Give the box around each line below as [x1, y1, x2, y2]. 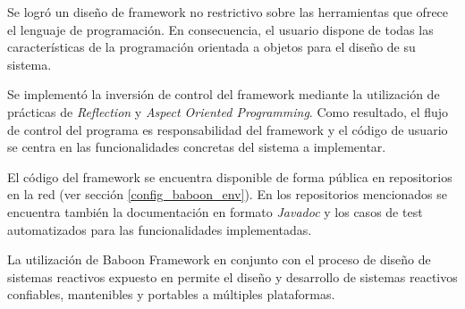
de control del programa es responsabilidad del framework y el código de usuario [7, 120, 448, 138]
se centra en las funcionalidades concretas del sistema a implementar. [7, 138, 386, 156]
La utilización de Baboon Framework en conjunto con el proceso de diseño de [7, 250, 431, 269]
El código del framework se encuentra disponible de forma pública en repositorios [7, 167, 452, 186]
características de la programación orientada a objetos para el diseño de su [7, 38, 416, 56]
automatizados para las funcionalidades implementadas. [7, 220, 312, 238]
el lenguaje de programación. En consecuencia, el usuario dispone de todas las [7, 20, 434, 38]
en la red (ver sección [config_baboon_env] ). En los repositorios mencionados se [7, 185, 447, 204]
